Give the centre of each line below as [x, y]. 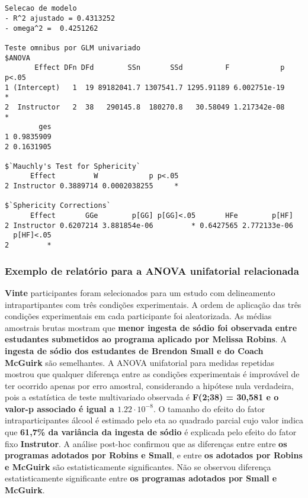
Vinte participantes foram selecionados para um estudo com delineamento [140, 292]
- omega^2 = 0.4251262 [52, 28]
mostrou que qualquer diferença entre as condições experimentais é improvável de [152, 374]
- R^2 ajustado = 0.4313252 [60, 18]
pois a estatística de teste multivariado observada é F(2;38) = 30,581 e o [142, 397]
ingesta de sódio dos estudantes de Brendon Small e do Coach [134, 350]
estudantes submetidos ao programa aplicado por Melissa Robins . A [146, 339]
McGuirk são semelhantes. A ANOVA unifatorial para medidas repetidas [139, 362]
